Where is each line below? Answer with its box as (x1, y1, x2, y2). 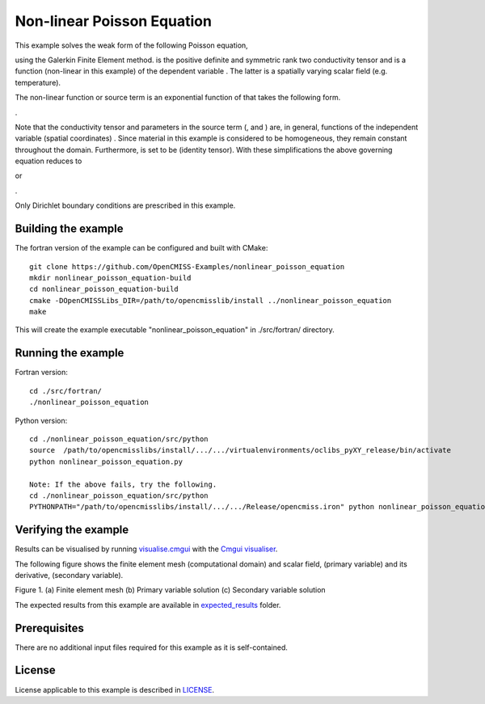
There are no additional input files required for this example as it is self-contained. (15, 643, 289, 652)
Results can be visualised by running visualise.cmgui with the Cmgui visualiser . (15, 544, 278, 554)
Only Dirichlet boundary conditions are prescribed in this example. (15, 200, 236, 210)
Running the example (15, 346, 124, 360)
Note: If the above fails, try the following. (29, 479, 217, 489)
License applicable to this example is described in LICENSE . (15, 685, 214, 694)
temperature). (15, 78, 61, 87)
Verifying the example (15, 523, 129, 537)
